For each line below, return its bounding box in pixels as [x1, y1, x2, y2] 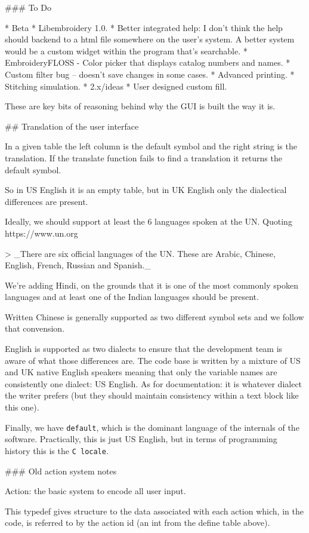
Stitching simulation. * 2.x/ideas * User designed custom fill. [5, 79, 227, 92]
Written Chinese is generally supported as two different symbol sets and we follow [5, 310, 304, 323]
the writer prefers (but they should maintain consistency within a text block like [5, 389, 299, 402]
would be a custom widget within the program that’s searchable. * [5, 44, 248, 57]
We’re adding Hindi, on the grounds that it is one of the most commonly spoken [5, 278, 298, 291]
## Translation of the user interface [5, 120, 139, 132]
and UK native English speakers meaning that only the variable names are [5, 366, 277, 378]
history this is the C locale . [5, 444, 109, 457]
